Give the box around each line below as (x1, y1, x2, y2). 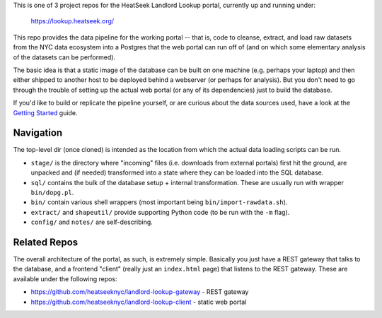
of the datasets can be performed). (13, 53, 116, 61)
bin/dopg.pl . (30, 188, 74, 196)
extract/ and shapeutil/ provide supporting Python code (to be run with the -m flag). (30, 208, 290, 216)
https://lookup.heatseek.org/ (30, 17, 115, 25)
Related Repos (13, 236, 79, 248)
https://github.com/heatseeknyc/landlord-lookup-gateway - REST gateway (30, 288, 249, 296)
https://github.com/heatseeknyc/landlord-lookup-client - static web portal (30, 298, 247, 306)
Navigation (13, 127, 63, 139)
